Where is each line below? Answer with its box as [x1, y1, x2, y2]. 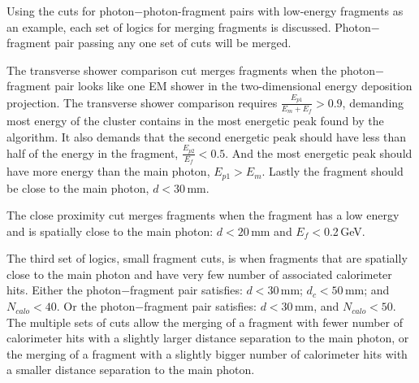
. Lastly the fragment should [261, 163, 404, 180]
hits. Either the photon [6, 281, 122, 298]
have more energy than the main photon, [6, 163, 210, 180]
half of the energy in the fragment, [6, 144, 179, 161]
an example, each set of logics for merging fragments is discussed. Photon [6, 18, 371, 35]
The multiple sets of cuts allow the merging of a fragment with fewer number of [6, 313, 404, 330]
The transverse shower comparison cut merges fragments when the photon [6, 61, 376, 78]
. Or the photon [56, 298, 136, 315]
